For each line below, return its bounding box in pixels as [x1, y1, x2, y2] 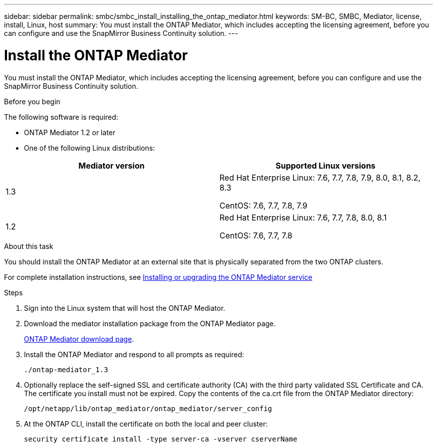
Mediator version [78, 160, 145, 171]
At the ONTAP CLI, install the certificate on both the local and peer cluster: [24, 419, 268, 428]
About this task [4, 241, 53, 250]
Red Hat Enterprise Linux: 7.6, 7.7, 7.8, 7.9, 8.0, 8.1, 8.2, [219, 172, 421, 183]
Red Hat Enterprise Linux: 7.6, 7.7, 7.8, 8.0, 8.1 [219, 212, 387, 223]
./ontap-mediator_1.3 [24, 365, 108, 374]
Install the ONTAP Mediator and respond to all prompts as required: [24, 350, 244, 359]
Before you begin [4, 97, 60, 106]
